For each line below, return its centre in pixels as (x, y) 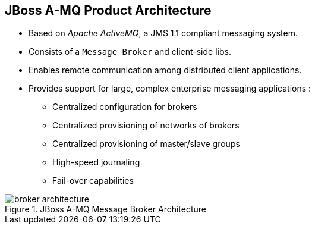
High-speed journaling (96, 162)
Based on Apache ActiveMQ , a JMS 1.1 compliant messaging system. (163, 33)
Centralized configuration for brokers (125, 107)
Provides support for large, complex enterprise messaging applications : (170, 89)
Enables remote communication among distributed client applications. (165, 70)
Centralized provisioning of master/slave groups (146, 144)
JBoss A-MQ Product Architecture (108, 10)
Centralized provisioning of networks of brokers (146, 126)
